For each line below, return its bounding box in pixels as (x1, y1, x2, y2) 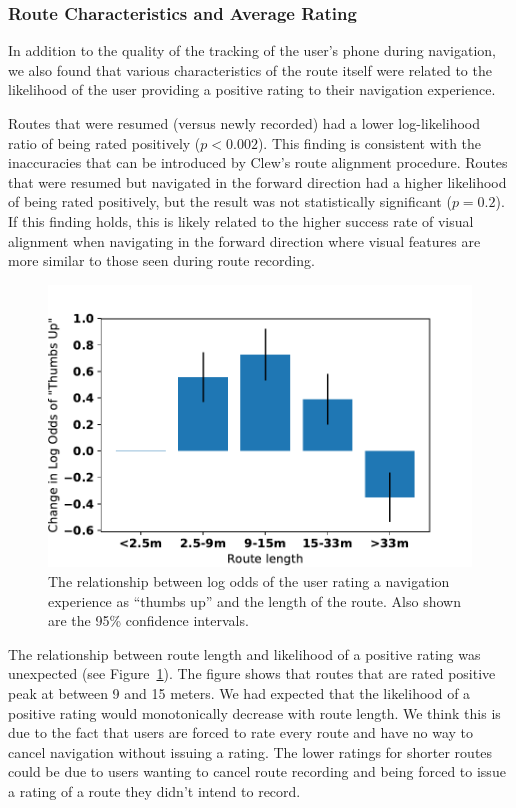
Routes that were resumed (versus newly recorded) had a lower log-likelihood (8, 113, 481, 133)
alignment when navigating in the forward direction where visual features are (8, 230, 481, 251)
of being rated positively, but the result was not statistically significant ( (8, 191, 452, 212)
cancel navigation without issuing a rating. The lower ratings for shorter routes (8, 741, 493, 762)
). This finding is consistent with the (257, 132, 482, 153)
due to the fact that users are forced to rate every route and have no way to (8, 722, 474, 743)
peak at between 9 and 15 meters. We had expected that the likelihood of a (8, 682, 471, 703)
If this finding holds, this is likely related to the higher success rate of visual (8, 210, 474, 231)
